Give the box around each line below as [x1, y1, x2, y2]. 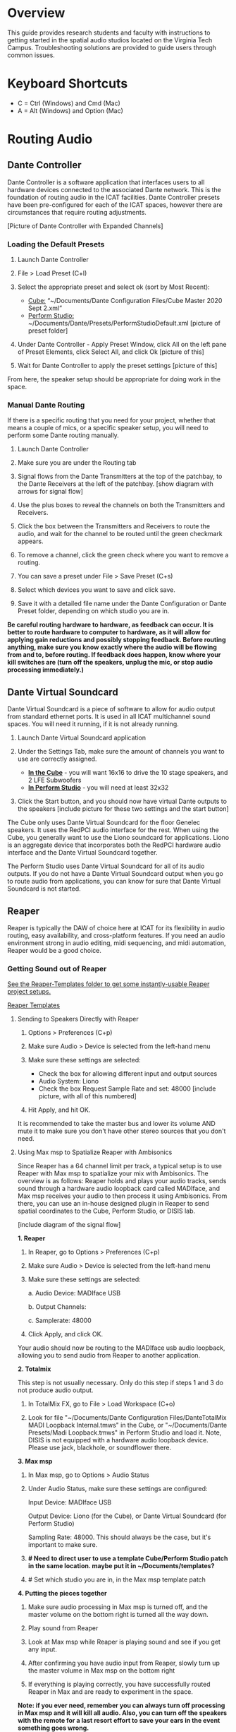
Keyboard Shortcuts [7, 76, 128, 92]
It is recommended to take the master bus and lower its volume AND [17, 1120, 216, 1128]
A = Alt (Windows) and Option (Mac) [17, 106, 123, 114]
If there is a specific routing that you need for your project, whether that [7, 416, 216, 425]
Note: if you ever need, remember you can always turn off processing [17, 1701, 225, 1710]
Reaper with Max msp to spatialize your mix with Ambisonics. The [17, 1169, 209, 1178]
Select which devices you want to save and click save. [17, 586, 176, 594]
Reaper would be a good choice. [7, 947, 102, 955]
